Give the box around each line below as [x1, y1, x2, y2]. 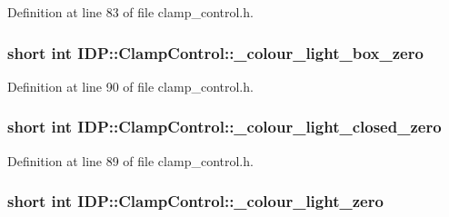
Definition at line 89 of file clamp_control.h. [7, 151, 254, 170]
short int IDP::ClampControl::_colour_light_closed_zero [7, 115, 442, 138]
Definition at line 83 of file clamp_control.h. [7, 3, 254, 21]
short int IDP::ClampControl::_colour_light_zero [7, 190, 384, 212]
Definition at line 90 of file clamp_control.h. [7, 76, 254, 95]
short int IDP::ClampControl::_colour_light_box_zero [7, 41, 424, 64]
